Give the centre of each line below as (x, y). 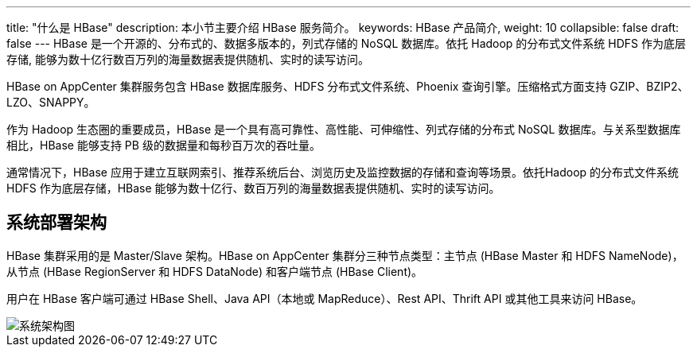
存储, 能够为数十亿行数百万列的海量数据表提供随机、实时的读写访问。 (188, 59)
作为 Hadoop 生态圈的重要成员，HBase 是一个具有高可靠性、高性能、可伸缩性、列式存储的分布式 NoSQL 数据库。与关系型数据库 (344, 129)
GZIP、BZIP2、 (649, 86)
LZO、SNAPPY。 (51, 102)
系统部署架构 (56, 223)
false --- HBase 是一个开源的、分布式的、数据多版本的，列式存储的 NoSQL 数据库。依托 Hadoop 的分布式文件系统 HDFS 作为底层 (346, 43)
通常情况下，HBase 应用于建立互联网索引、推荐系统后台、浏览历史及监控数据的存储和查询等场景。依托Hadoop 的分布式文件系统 (343, 172)
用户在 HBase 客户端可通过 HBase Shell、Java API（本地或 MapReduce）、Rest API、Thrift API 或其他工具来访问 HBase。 (325, 298)
